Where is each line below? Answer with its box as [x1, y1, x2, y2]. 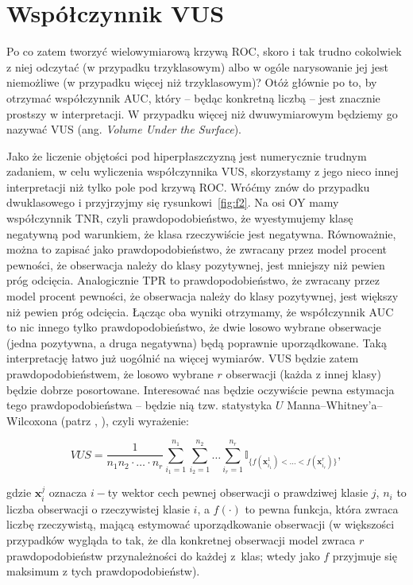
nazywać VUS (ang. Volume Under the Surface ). [6, 121, 241, 138]
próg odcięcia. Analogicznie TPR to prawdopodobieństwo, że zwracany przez [6, 272, 380, 289]
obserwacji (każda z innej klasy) [226, 366, 381, 382]
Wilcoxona [6, 412, 58, 428]
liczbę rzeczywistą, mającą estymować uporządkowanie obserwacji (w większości [6, 516, 395, 533]
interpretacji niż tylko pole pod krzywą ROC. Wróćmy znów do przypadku [6, 178, 370, 195]
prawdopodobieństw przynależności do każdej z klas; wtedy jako [6, 547, 320, 564]
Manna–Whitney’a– [287, 397, 383, 413]
